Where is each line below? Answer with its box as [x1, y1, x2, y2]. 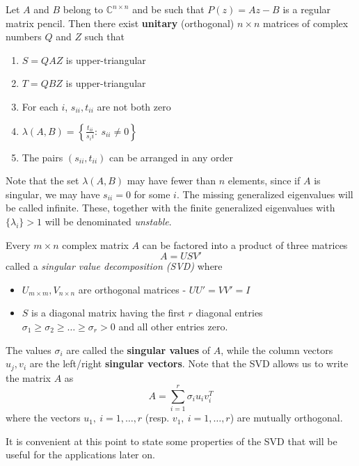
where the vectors [6, 410, 81, 425]
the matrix [6, 370, 51, 385]
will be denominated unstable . [45, 214, 172, 228]
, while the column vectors [221, 342, 333, 357]
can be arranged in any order [109, 150, 233, 164]
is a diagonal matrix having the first [31, 305, 185, 320]
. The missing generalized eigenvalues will [176, 186, 353, 201]
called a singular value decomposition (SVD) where [6, 259, 223, 273]
